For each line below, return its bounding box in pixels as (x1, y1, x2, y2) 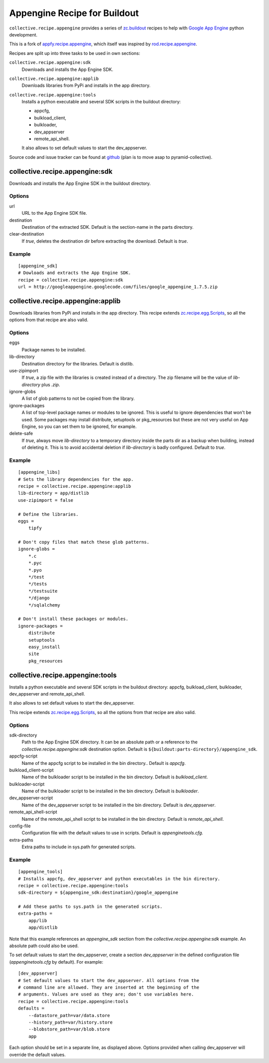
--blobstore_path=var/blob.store (28, 1027, 111, 1032)
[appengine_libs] (18, 469, 60, 475)
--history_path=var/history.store (28, 1019, 113, 1025)
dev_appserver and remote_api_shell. (9, 691, 85, 697)
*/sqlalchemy (28, 602, 60, 608)
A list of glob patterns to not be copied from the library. (21, 395, 135, 401)
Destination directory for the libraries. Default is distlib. (21, 360, 134, 366)
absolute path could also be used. (9, 943, 79, 949)
